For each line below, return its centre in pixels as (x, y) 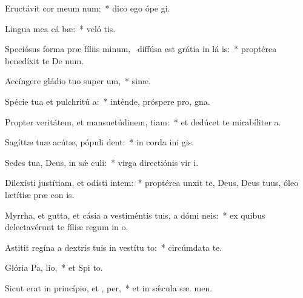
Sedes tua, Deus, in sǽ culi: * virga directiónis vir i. (102, 162)
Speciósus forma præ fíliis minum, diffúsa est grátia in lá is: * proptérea (141, 49)
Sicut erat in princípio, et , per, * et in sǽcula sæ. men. (109, 287)
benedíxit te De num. (45, 60)
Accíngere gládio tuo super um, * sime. (78, 81)
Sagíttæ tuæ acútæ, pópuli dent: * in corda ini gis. (100, 142)
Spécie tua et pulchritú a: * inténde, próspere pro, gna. (108, 101)
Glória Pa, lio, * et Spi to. (54, 267)
